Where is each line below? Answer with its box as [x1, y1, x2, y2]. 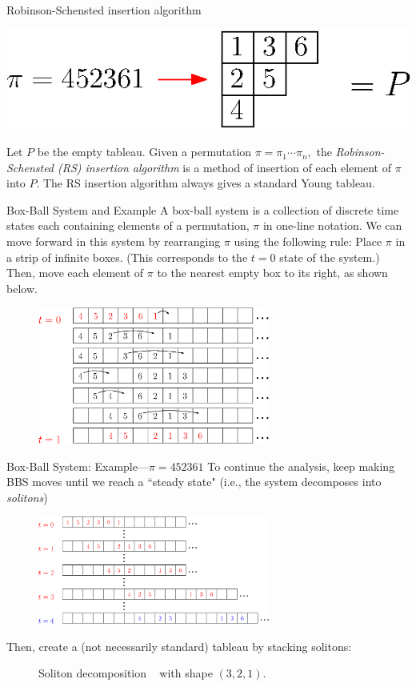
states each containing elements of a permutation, [6, 217, 250, 234]
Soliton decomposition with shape [38, 665, 213, 681]
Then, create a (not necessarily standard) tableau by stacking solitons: [6, 637, 352, 654]
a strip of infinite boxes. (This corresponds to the [6, 248, 248, 265]
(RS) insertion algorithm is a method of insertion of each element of [58, 159, 391, 175]
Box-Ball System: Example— [6, 457, 149, 474]
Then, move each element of [6, 264, 144, 281]
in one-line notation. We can [262, 217, 402, 234]
